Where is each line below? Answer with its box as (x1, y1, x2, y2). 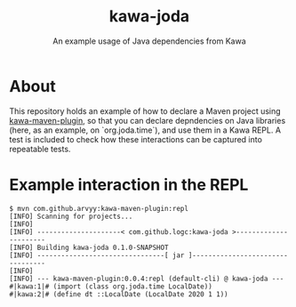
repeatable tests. (9, 143, 71, 154)
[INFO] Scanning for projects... (9, 212, 133, 221)
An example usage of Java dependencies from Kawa (52, 36, 246, 46)
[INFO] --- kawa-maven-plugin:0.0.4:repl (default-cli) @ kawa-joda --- (9, 274, 284, 283)
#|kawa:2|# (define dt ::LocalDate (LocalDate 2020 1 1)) (9, 289, 228, 299)
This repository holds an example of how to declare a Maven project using (9, 105, 282, 117)
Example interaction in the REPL (9, 174, 249, 195)
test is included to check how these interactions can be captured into (9, 133, 262, 144)
